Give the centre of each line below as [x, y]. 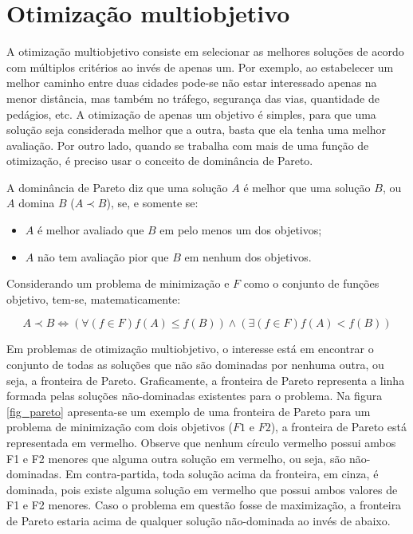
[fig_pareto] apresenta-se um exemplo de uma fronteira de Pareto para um [189, 411]
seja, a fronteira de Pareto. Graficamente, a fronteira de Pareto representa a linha [206, 380]
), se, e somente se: [152, 203]
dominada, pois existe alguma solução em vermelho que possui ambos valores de [202, 489]
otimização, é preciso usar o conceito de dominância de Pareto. [160, 161]
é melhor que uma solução [307, 187]
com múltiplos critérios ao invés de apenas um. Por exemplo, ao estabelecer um [200, 67]
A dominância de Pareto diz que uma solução [117, 187]
